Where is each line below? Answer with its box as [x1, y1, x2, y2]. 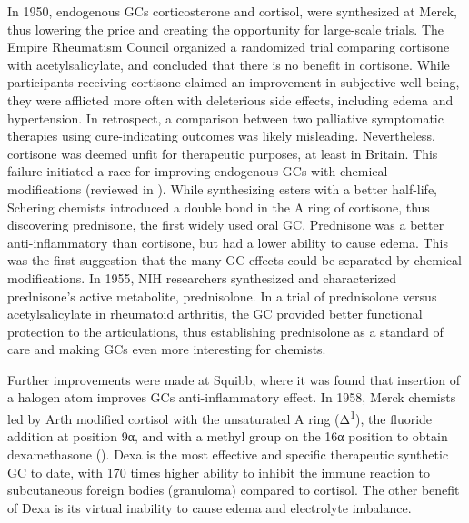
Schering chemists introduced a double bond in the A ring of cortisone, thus [7, 197, 430, 216]
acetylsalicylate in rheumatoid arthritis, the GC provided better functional [7, 304, 423, 323]
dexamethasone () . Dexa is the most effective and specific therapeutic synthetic [7, 444, 449, 463]
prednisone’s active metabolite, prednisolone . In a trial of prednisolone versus [7, 286, 437, 305]
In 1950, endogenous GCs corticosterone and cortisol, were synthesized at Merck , [7, 2, 457, 20]
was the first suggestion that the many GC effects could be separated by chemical [7, 251, 462, 270]
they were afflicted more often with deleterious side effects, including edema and [7, 90, 454, 109]
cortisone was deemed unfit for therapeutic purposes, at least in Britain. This [7, 143, 438, 163]
